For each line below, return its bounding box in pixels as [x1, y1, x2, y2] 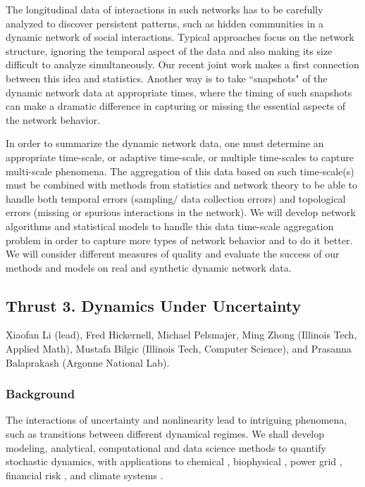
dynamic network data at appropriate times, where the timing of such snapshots [6, 84, 352, 99]
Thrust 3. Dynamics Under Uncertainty [6, 294, 302, 316]
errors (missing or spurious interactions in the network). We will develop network [6, 205, 356, 220]
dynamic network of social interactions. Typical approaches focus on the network [6, 30, 354, 44]
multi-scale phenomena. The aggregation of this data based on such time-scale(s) [6, 163, 354, 178]
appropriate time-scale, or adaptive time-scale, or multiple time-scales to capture [6, 149, 354, 164]
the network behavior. [6, 112, 100, 127]
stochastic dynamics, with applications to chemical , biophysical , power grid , [6, 454, 342, 469]
